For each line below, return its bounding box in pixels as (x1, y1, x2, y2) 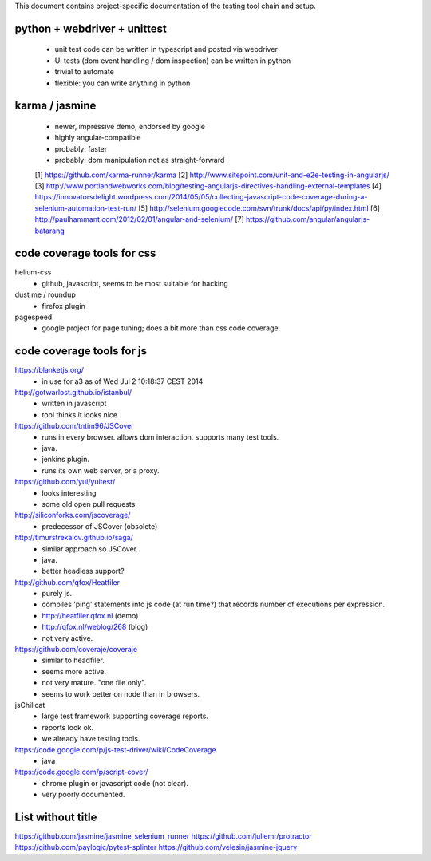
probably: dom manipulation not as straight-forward (54, 156, 225, 165)
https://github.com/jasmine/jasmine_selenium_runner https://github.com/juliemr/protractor (14, 831, 312, 841)
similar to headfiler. (42, 655, 105, 665)
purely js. (42, 589, 73, 598)
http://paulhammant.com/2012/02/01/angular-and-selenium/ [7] (34, 215, 245, 224)
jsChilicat (14, 700, 45, 709)
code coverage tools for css (14, 247, 156, 260)
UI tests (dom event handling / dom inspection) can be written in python (54, 56, 291, 65)
